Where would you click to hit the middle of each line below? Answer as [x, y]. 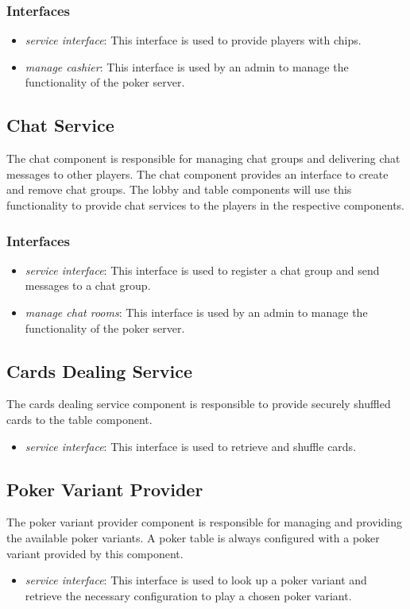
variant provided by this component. [95, 553]
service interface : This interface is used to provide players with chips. [193, 40]
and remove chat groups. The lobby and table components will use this [179, 189]
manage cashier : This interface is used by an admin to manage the [187, 66]
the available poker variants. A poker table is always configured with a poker [193, 537]
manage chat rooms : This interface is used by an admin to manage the [196, 312]
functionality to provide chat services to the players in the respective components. [206, 204]
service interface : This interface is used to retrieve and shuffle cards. [191, 446]
